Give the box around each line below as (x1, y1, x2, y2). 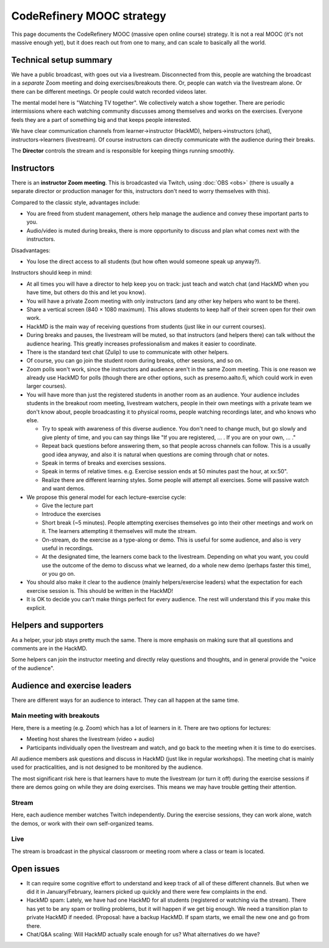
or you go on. (41, 570, 76, 578)
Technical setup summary (11, 55, 113, 65)
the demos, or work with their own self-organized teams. (11, 819, 154, 827)
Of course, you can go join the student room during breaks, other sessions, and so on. (26, 357, 243, 364)
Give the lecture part (41, 501, 94, 509)
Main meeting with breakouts (11, 712, 100, 720)
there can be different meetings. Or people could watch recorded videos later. (11, 88, 207, 95)
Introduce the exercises (41, 511, 101, 518)
